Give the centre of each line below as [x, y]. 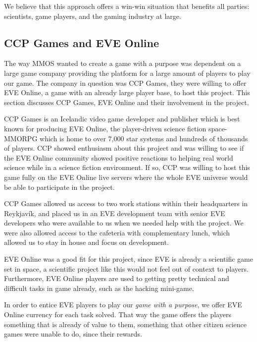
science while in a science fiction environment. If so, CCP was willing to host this [127, 167]
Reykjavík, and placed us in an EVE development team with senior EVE [115, 213]
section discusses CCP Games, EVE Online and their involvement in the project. [127, 102]
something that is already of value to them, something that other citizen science [125, 324]
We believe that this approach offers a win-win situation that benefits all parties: [127, 6]
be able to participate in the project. [59, 187]
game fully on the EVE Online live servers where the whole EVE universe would [126, 177]
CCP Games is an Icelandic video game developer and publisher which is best [122, 119]
